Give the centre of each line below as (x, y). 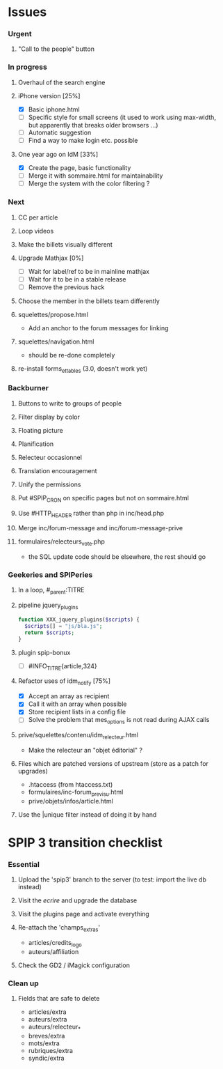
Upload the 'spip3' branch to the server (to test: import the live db (112, 879)
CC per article (38, 217)
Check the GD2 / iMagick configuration (74, 965)
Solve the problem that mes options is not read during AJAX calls (119, 721)
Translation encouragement (57, 470)
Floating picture (40, 430)
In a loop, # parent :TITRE (51, 591)
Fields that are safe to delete (59, 999)
